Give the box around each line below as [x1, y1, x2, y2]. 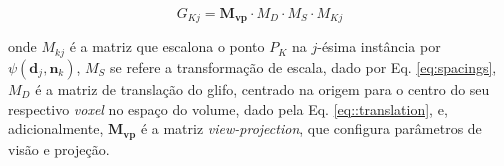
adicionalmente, [8, 118, 104, 139]
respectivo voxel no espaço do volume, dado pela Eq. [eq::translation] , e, [8, 98, 448, 119]
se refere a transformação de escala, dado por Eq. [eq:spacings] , [110, 56, 497, 77]
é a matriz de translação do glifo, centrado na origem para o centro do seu [35, 78, 490, 99]
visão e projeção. [8, 138, 110, 159]
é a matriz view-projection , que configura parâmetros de [140, 118, 482, 139]
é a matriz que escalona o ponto [69, 36, 265, 57]
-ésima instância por [317, 36, 441, 57]
